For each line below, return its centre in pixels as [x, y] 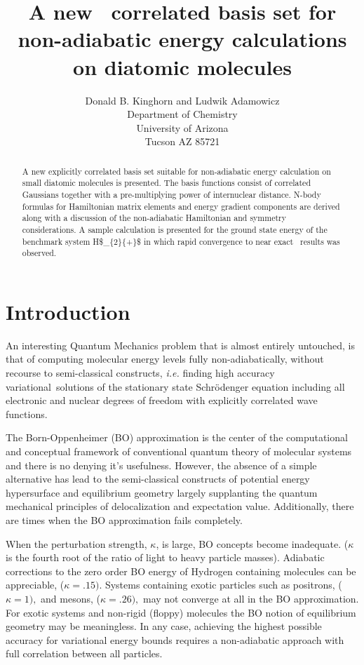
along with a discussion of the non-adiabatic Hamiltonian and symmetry [154, 218]
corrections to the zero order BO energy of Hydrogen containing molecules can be [181, 571]
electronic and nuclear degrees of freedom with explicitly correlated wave [162, 400]
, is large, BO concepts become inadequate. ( [252, 543]
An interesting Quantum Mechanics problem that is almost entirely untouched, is [180, 345]
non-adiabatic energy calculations [182, 39]
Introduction [68, 311]
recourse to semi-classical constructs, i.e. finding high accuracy [140, 373]
